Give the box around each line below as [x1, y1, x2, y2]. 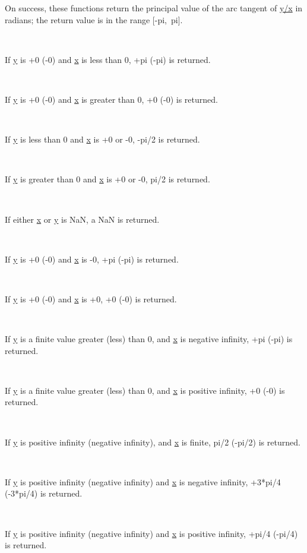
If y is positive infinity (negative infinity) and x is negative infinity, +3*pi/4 [5, 475, 281, 488]
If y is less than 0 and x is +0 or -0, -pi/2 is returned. [5, 133, 200, 146]
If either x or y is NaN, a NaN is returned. [5, 213, 160, 225]
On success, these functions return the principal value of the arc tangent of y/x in [5, 2, 303, 14]
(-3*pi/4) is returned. [5, 487, 83, 500]
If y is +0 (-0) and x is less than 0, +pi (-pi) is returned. [5, 53, 211, 65]
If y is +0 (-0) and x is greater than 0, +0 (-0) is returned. [5, 93, 218, 105]
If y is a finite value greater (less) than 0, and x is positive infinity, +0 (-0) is [5, 384, 285, 396]
